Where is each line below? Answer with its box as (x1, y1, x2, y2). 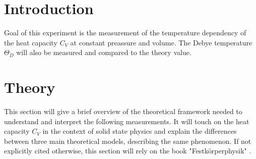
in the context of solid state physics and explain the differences (42, 126, 237, 136)
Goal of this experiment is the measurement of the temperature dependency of (4, 27, 246, 38)
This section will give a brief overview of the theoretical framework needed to (4, 106, 242, 117)
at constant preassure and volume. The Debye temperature (70, 37, 252, 47)
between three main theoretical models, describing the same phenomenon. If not (4, 135, 251, 146)
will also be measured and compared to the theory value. (16, 47, 191, 58)
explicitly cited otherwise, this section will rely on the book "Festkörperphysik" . (4, 145, 251, 156)
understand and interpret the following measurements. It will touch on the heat (4, 116, 249, 126)
